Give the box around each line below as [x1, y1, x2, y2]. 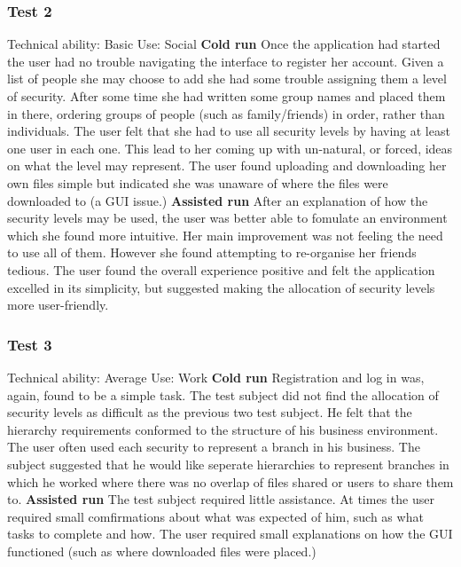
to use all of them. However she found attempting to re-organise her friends [7, 243, 417, 262]
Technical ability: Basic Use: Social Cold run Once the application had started [7, 35, 441, 53]
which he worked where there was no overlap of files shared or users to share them [7, 472, 454, 491]
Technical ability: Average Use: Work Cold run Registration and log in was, [7, 367, 425, 386]
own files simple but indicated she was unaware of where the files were [7, 173, 388, 192]
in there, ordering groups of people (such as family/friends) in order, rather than [7, 104, 445, 122]
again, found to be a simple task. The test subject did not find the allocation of [7, 385, 439, 404]
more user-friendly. [7, 295, 109, 314]
